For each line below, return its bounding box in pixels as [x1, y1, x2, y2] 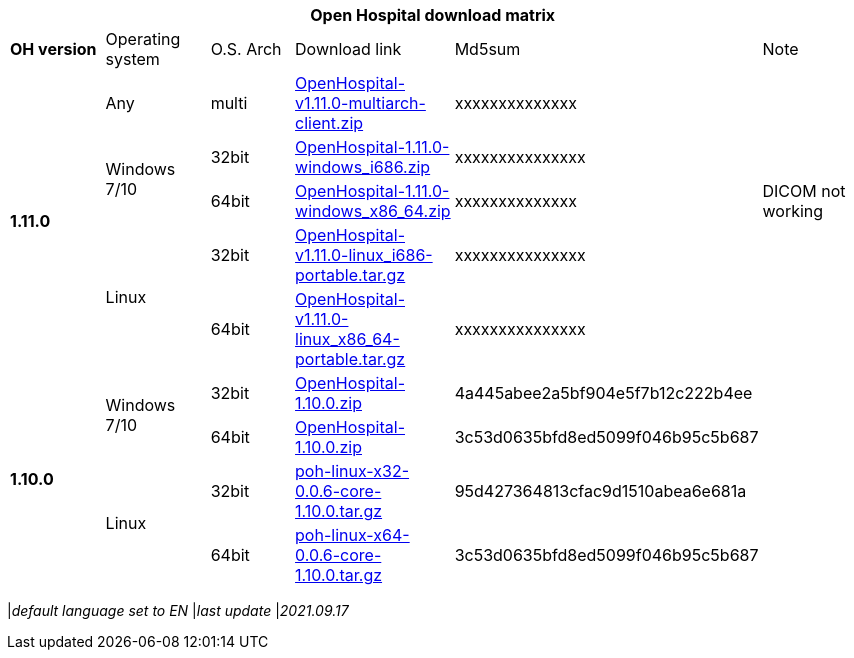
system [105, 49, 160, 69]
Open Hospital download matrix [310, 5, 556, 25]
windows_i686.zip [295, 157, 431, 177]
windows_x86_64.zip [295, 201, 451, 221]
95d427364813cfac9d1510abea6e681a [454, 481, 747, 501]
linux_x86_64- [295, 329, 400, 349]
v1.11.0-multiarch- [295, 93, 426, 113]
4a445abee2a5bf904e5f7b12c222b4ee [454, 383, 753, 403]
